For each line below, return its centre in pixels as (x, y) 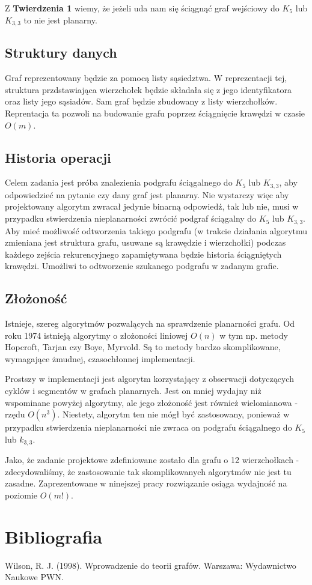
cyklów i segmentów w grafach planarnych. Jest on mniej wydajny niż (133, 391)
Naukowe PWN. (34, 577)
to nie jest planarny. (60, 20)
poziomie (21, 495)
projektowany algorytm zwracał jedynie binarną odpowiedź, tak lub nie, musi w (152, 206)
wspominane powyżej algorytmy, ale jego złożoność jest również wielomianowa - (151, 402)
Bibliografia (54, 536)
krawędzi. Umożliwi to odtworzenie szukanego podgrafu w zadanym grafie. (142, 266)
